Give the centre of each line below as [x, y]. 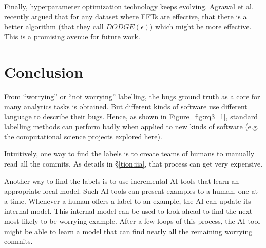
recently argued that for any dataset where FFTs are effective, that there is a [126, 16]
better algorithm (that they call [54, 26]
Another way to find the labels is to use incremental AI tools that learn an [122, 181]
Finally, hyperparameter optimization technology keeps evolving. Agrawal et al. [129, 6]
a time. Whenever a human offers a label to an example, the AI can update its [128, 201]
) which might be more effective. [201, 26]
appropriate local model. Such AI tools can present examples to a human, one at [131, 191]
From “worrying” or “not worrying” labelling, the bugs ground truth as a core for [132, 96]
